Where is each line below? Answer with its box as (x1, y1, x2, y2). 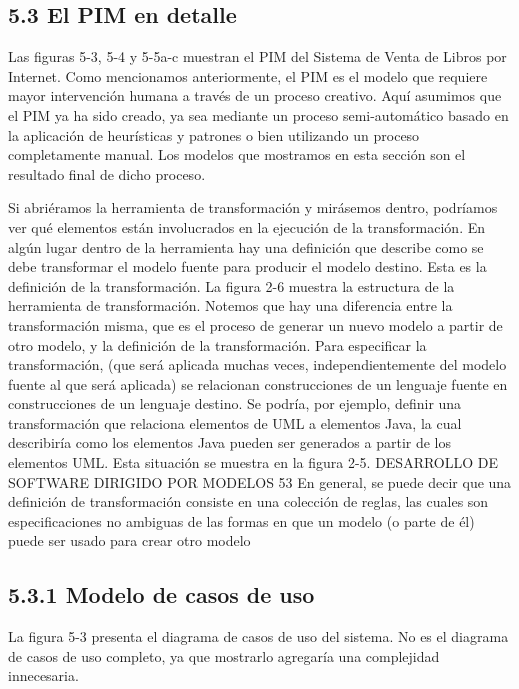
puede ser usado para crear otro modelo (8, 530, 251, 551)
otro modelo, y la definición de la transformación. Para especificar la (8, 334, 427, 355)
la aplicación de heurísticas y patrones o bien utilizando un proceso (8, 124, 420, 145)
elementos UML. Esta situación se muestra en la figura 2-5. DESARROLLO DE (8, 452, 499, 473)
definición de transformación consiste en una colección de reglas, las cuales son (8, 491, 489, 512)
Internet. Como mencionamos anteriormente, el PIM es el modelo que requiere (8, 65, 488, 86)
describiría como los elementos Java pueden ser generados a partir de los (8, 432, 452, 453)
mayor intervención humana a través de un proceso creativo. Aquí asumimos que (8, 85, 502, 106)
